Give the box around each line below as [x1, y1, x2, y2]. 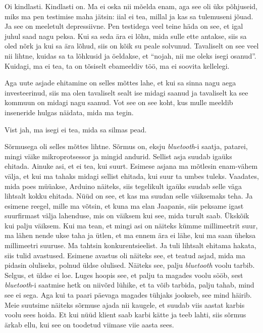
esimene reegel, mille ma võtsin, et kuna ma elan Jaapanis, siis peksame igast [5, 200, 244, 211]
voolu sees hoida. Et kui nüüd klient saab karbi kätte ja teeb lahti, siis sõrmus [5, 309, 246, 320]
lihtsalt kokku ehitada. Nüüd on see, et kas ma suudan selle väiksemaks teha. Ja [5, 191, 253, 201]
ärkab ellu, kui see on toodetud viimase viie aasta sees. [5, 319, 174, 329]
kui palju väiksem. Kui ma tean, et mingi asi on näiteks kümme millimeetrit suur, [5, 220, 258, 230]
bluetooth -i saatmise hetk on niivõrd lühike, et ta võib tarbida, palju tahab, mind [5, 279, 254, 290]
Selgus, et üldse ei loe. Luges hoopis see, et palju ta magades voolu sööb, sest [5, 269, 243, 280]
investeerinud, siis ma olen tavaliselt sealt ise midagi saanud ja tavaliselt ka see [5, 87, 248, 98]
